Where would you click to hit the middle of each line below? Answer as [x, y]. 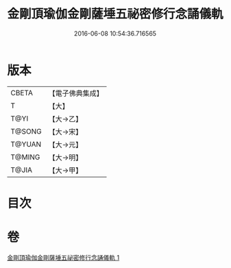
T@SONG [26, 131]
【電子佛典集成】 [76, 93]
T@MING [25, 157]
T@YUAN [26, 144]
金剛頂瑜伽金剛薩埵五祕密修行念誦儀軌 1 [63, 257]
